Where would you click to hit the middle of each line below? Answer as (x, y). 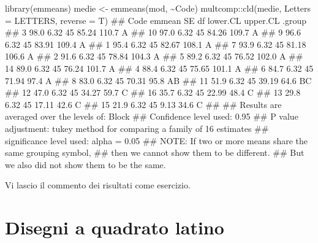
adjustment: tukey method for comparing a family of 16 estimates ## (137, 128)
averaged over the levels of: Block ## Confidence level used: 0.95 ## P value (152, 116)
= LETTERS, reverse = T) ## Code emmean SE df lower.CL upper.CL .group (156, 20)
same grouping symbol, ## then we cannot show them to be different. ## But (155, 152)
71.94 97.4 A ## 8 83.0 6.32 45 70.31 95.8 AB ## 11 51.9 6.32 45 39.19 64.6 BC (158, 80)
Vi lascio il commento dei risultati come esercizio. (98, 185)
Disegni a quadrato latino (115, 227)
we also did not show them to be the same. (85, 164)
